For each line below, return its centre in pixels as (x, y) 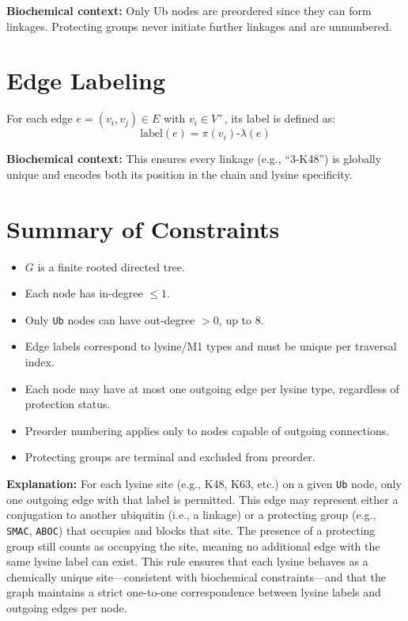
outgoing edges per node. (67, 607)
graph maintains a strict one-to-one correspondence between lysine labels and (194, 592)
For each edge (40, 118)
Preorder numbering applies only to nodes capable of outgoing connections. (207, 430)
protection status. (68, 404)
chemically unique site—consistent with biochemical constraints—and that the (196, 576)
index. (40, 362)
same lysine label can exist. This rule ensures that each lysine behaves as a (187, 561)
